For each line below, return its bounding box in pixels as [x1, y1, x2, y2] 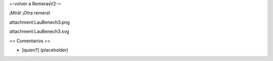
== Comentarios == [9, 38, 51, 44]
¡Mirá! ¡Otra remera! [9, 10, 51, 16]
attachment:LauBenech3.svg [9, 28, 69, 35]
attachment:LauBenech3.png [9, 19, 70, 25]
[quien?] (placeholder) [22, 47, 69, 53]
